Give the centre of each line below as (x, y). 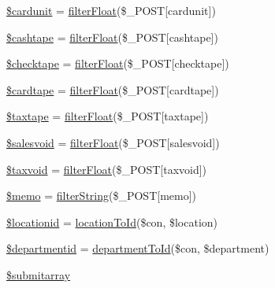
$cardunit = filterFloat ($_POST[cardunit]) (111, 10)
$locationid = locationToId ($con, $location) (112, 222)
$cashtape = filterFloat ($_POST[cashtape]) (112, 37)
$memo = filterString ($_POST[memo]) (102, 196)
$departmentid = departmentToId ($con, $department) (138, 248)
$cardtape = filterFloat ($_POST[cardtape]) (113, 89)
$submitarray (39, 274)
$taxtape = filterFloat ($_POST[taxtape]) (108, 116)
